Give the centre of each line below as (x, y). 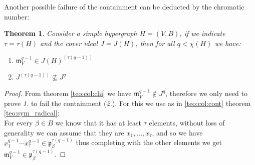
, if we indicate (202, 33)
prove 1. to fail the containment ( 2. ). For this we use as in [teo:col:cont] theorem (127, 103)
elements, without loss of (187, 123)
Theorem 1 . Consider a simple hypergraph (71, 33)
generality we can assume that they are (64, 132)
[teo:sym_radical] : (32, 113)
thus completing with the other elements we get (149, 142)
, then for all (155, 43)
